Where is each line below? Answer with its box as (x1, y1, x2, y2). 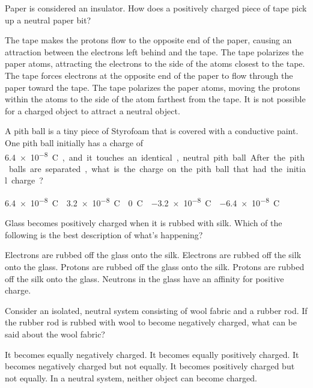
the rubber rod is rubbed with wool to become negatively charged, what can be (5, 316, 297, 328)
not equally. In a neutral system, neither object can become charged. (5, 371, 257, 384)
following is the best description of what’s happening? (5, 228, 203, 241)
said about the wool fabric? (5, 327, 105, 340)
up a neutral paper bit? (5, 13, 91, 26)
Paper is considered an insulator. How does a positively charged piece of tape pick (5, 2, 307, 14)
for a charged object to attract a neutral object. (5, 104, 180, 117)
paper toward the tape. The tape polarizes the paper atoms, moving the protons (5, 81, 300, 93)
